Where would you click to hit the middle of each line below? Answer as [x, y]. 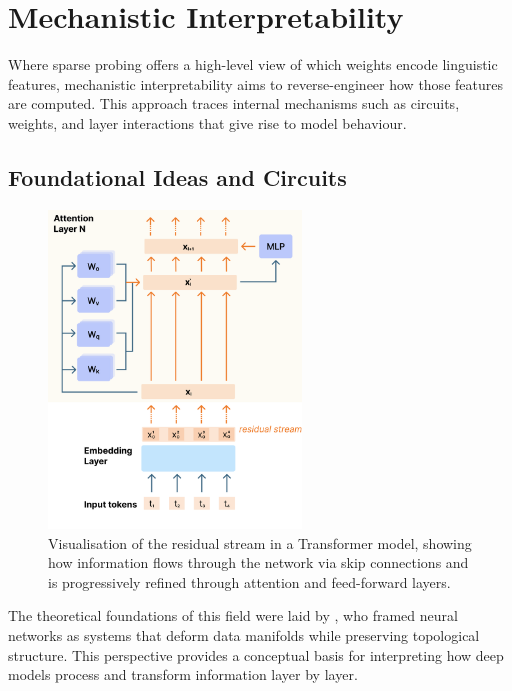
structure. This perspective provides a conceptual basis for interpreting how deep [256, 654]
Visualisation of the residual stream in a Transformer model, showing [260, 542]
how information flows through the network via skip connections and [258, 562]
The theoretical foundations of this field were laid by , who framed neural [233, 615]
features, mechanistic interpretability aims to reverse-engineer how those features [255, 83]
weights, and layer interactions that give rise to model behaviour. [207, 122]
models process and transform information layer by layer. [183, 674]
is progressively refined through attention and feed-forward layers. [249, 581]
